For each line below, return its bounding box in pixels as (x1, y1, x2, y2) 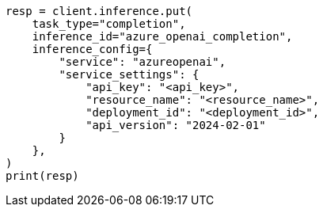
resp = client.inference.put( (6, 5, 193, 17)
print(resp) (6, 169, 79, 182)
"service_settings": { (59, 68, 199, 81)
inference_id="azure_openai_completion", (32, 30, 293, 43)
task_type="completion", (32, 17, 186, 30)
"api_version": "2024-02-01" (85, 119, 266, 131)
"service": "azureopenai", (59, 55, 226, 68)
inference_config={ (32, 43, 153, 55)
